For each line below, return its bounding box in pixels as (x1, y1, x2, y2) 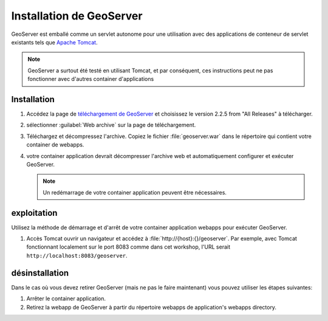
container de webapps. (26, 141, 84, 148)
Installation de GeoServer (11, 9, 143, 22)
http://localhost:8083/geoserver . (26, 252, 128, 259)
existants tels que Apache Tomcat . (11, 38, 98, 46)
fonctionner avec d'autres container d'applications (27, 75, 154, 83)
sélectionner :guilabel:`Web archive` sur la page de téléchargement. (26, 122, 196, 129)
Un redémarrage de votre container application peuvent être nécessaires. (43, 188, 227, 196)
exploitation (11, 207, 58, 218)
